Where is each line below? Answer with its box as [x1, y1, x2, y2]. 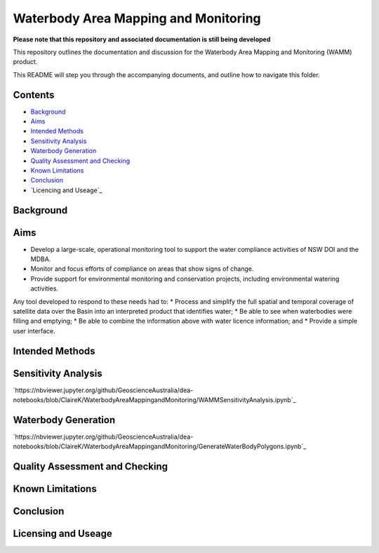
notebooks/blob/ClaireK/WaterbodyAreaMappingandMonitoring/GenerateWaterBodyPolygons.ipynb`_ [13, 442, 307, 451]
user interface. [13, 326, 55, 335]
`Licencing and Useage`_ [30, 186, 102, 194]
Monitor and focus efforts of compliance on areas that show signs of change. [30, 265, 254, 273]
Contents [13, 88, 55, 101]
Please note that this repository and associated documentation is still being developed [13, 35, 271, 44]
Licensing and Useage [13, 528, 112, 540]
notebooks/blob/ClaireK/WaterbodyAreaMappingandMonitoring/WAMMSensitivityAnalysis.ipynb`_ [13, 396, 296, 404]
